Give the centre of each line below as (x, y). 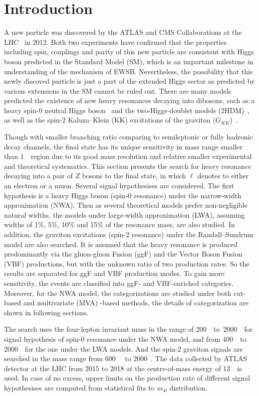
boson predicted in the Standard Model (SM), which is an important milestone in (129, 61)
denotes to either (223, 176)
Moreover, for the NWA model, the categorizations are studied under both (118, 293)
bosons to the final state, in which (134, 176)
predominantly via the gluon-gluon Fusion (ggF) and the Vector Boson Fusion (123, 254)
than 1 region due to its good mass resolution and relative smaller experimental (128, 156)
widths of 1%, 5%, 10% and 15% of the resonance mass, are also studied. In (120, 224)
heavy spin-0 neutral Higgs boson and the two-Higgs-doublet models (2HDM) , (127, 110)
